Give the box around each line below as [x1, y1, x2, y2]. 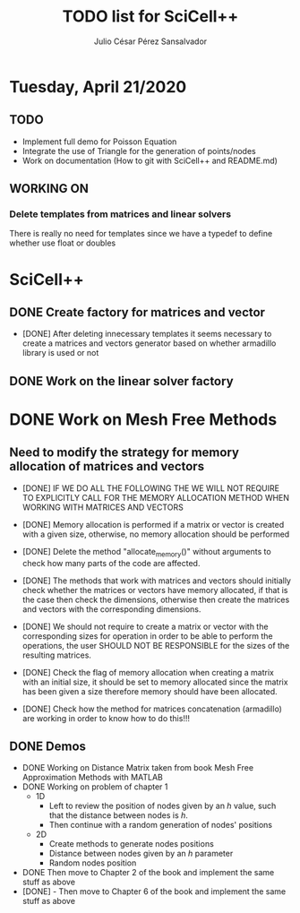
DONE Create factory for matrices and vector [9, 305, 266, 320]
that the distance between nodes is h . [48, 810, 188, 821]
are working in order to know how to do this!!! [21, 712, 191, 723]
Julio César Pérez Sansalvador [93, 36, 208, 47]
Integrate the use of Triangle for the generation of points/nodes [21, 145, 257, 156]
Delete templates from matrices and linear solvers [9, 208, 231, 220]
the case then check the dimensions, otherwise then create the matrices [21, 594, 290, 605]
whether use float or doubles [9, 237, 116, 248]
